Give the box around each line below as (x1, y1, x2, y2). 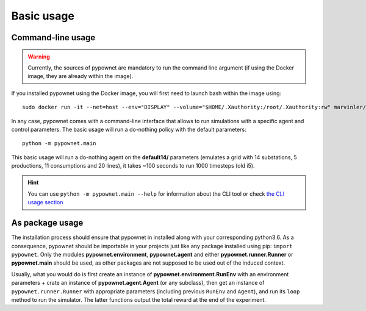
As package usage (11, 218, 84, 228)
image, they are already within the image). (27, 73, 134, 80)
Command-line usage (11, 32, 96, 43)
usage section (27, 199, 63, 206)
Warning (27, 52, 50, 60)
